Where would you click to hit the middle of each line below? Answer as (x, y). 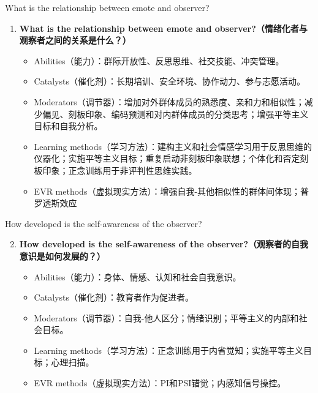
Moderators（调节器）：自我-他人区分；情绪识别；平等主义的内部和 (166, 317)
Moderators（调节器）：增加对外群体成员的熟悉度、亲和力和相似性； (169, 101)
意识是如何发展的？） (62, 256)
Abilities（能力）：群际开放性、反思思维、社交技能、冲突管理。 (159, 60)
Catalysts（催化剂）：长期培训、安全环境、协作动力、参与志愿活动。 (169, 81)
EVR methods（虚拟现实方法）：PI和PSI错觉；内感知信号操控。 (160, 383)
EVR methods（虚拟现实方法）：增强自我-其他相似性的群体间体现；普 (172, 191)
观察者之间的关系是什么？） (75, 40)
